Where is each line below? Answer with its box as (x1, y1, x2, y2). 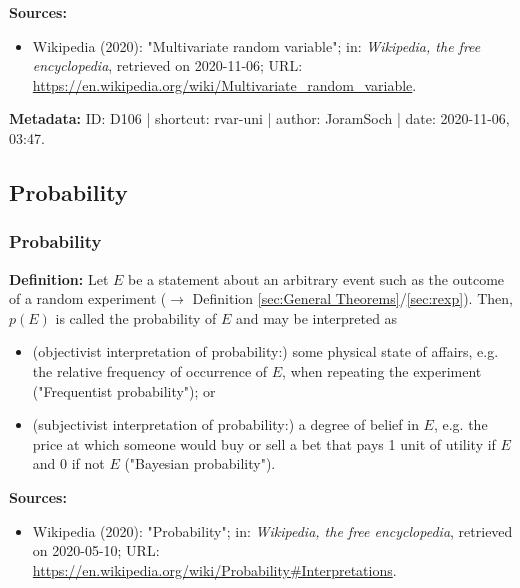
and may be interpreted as (235, 307, 398, 328)
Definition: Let (9, 268, 109, 289)
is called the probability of (55, 307, 217, 328)
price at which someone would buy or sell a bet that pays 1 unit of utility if (32, 433, 496, 454)
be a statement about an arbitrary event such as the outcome (128, 268, 505, 289)
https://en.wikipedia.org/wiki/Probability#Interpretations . (32, 559, 397, 580)
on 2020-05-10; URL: (32, 540, 160, 561)
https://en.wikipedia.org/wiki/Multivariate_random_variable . (32, 74, 417, 95)
